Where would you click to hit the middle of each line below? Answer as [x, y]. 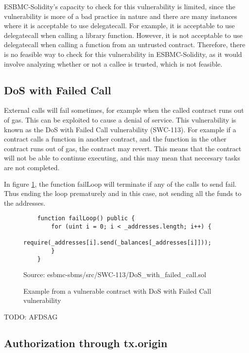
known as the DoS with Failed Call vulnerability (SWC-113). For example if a [120, 129]
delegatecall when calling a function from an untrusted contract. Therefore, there [125, 44]
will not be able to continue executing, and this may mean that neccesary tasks [122, 158]
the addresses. [25, 203]
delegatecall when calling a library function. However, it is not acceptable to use [123, 35]
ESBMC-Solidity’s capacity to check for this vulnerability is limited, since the [120, 6]
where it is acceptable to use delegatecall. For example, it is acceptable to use [119, 26]
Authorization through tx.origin [86, 343]
